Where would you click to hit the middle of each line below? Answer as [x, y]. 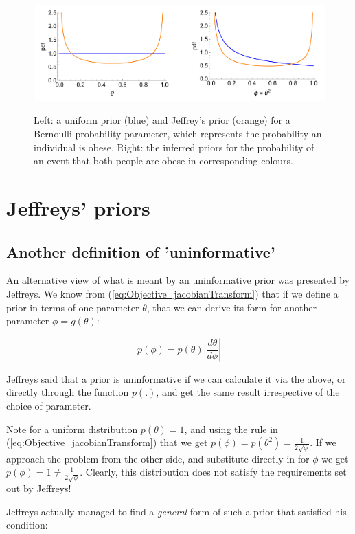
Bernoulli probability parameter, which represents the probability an [178, 134]
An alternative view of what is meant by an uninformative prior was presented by [178, 280]
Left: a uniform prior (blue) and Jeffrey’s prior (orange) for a [162, 120]
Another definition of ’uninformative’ [141, 251]
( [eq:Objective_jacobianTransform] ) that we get [107, 442]
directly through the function [68, 392]
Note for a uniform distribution [72, 429]
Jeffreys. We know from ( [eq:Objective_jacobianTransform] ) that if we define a [172, 293]
